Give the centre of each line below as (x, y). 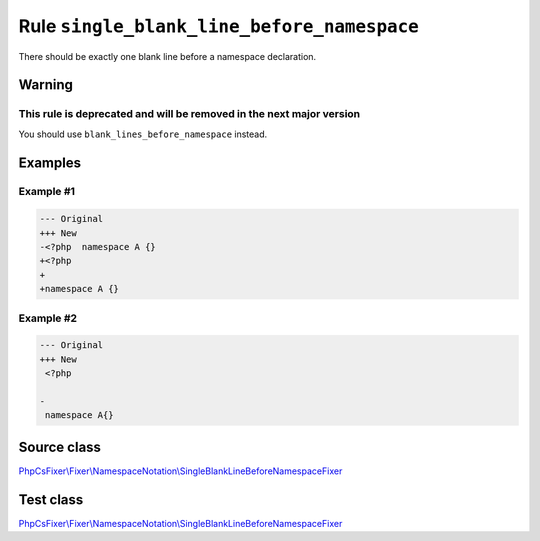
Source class (60, 446)
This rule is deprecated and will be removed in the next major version (189, 114)
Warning (46, 85)
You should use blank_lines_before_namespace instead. (143, 134)
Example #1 (46, 192)
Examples (50, 162)
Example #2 (48, 318)
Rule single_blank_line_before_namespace (218, 26)
